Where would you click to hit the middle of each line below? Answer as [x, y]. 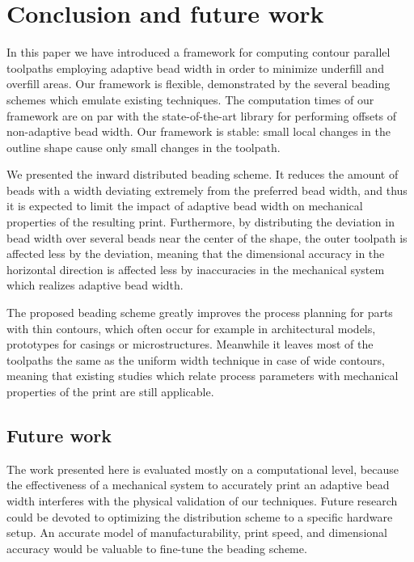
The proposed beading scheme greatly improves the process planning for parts [200, 313]
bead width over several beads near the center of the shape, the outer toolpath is [207, 237]
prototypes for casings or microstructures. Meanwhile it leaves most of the [190, 344]
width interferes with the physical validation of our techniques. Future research [202, 500]
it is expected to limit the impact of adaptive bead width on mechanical [185, 206]
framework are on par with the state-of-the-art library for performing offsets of [202, 115]
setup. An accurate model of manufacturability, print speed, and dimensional [197, 532]
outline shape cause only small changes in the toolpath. [144, 147]
